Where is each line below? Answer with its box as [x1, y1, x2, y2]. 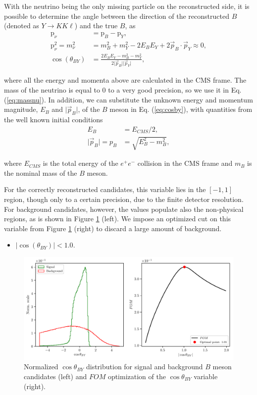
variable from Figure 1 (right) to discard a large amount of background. [4, 223, 222, 233]
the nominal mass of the [4, 167, 77, 178]
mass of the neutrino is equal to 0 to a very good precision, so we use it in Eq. [4, 84, 242, 95]
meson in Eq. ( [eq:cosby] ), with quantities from [109, 104, 253, 114]
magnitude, [4, 104, 38, 114]
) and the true [74, 20, 118, 31]
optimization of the [107, 371, 166, 381]
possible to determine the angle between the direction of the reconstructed [4, 10, 229, 21]
